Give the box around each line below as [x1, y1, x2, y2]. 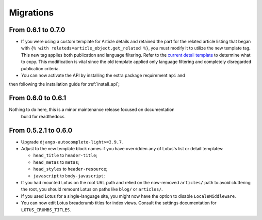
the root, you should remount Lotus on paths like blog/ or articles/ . [21, 187, 163, 192]
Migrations [9, 7, 54, 18]
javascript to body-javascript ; [33, 173, 105, 179]
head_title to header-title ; [33, 153, 98, 158]
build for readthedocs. [21, 113, 65, 119]
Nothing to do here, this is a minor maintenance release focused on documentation [9, 107, 175, 112]
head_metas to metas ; [33, 159, 80, 165]
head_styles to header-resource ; [33, 166, 108, 172]
